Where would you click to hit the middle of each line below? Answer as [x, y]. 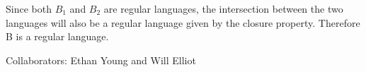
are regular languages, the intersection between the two [223, 8]
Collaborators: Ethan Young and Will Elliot [101, 60]
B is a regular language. [57, 36]
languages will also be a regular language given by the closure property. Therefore [183, 22]
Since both [29, 8]
